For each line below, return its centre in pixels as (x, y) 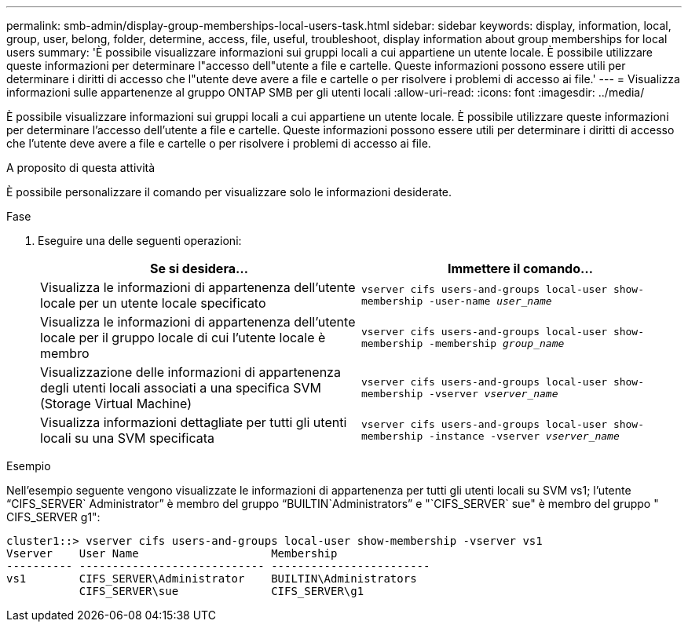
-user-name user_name (490, 301)
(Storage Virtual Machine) (116, 403)
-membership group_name (497, 343)
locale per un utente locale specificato (153, 303)
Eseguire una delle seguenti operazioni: (140, 241)
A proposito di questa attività (81, 168)
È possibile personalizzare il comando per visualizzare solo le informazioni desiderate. (229, 192)
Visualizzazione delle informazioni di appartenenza (190, 372)
